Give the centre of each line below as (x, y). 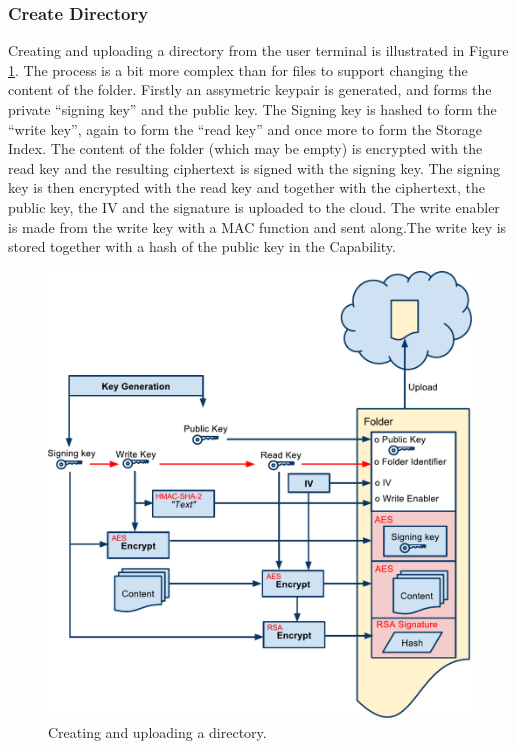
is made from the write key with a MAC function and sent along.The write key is (257, 226)
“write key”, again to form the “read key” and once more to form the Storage (245, 128)
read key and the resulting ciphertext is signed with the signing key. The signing (254, 167)
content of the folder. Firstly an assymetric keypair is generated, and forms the (250, 89)
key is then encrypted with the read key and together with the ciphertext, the (247, 187)
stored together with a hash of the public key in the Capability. (202, 246)
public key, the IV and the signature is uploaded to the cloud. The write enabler (254, 206)
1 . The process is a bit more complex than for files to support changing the (238, 69)
